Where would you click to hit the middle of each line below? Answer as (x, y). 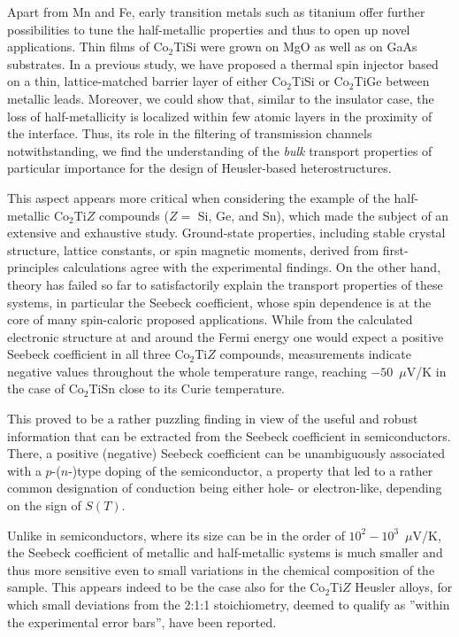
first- (395, 249)
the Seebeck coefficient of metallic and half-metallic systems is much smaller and (225, 552)
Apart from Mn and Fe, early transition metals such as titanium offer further (216, 12)
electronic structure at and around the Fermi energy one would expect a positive (226, 336)
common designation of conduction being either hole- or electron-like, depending (225, 488)
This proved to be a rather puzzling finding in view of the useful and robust (213, 419)
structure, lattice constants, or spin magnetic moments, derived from (193, 249)
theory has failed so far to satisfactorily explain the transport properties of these (225, 284)
